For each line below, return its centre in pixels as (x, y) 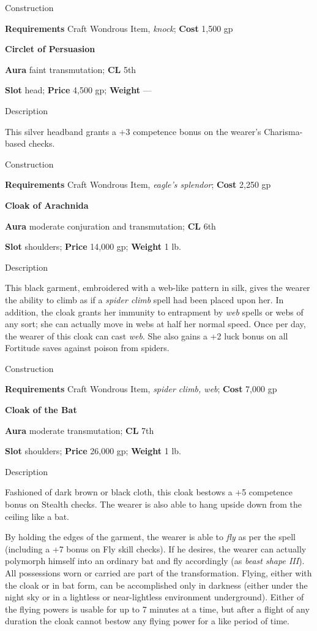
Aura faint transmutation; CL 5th (71, 69)
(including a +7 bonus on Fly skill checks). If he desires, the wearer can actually (156, 548)
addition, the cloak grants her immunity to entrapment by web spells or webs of (154, 312)
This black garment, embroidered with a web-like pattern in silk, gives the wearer (158, 288)
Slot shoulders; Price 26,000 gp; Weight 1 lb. (93, 451)
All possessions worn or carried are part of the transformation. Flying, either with (158, 573)
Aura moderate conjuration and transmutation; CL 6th (110, 226)
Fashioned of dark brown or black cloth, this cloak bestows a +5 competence (149, 492)
